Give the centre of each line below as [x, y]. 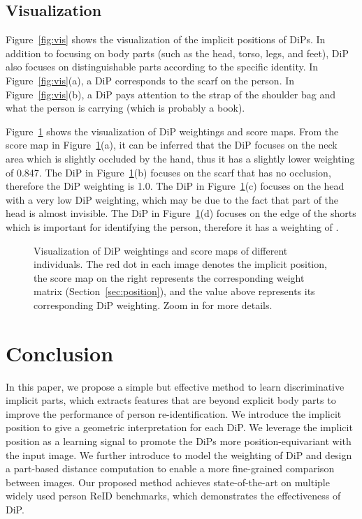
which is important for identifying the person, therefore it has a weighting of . [172, 226]
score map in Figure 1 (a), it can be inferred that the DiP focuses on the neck [172, 145]
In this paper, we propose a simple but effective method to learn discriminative [175, 386]
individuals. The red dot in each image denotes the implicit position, [180, 264]
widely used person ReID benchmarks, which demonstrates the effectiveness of [173, 496]
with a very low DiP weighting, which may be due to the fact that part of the [172, 199]
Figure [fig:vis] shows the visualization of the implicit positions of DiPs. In [166, 39]
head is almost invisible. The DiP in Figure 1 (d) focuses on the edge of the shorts [181, 213]
